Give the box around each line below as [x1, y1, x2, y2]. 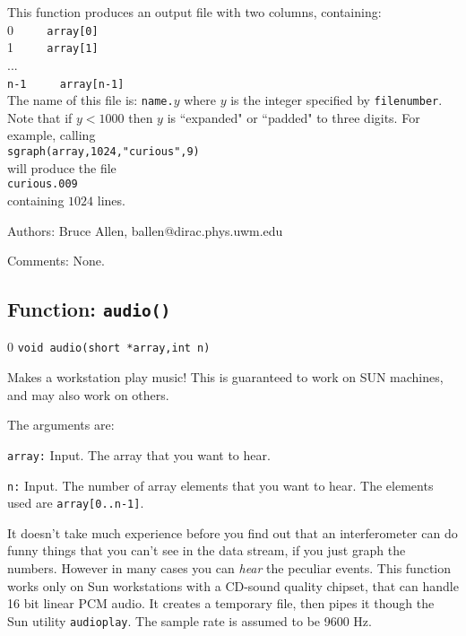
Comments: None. [7, 251, 105, 270]
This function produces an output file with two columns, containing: [7, 3, 382, 21]
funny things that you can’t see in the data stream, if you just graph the [7, 541, 406, 560]
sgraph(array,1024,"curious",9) [7, 145, 200, 158]
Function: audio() [7, 295, 171, 323]
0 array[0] [7, 20, 99, 39]
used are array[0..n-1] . [7, 493, 144, 512]
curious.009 [7, 178, 78, 191]
